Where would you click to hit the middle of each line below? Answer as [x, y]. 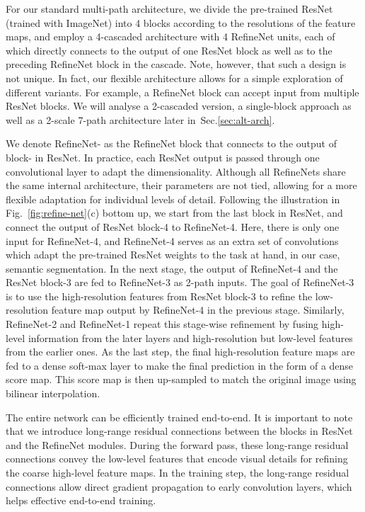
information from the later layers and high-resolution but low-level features [190, 337]
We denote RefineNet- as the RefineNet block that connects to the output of [171, 143]
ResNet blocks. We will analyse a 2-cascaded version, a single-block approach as [179, 106]
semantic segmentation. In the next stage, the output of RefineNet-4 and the [172, 268]
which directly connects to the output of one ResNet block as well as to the [169, 50]
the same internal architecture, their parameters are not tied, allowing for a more [181, 185]
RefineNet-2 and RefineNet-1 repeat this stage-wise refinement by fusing [162, 324]
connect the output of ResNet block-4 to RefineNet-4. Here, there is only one [173, 226]
